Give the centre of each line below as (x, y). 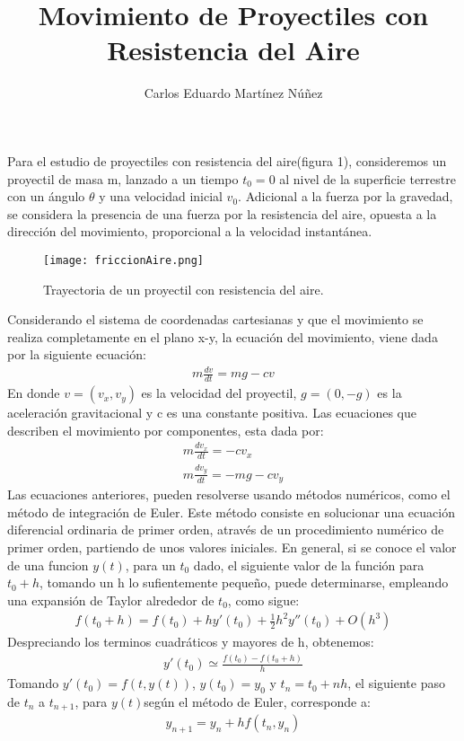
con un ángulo (46, 196)
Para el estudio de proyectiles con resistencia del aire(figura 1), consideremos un (227, 160)
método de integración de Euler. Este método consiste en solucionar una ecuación (231, 512)
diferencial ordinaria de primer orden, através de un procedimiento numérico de (226, 529)
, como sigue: (263, 600)
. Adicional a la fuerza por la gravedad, (346, 196)
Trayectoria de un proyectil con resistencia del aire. (184, 289)
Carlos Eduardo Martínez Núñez (233, 93)
